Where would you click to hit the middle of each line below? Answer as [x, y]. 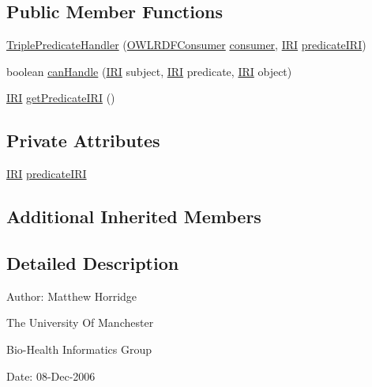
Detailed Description [93, 262]
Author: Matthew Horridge [72, 296]
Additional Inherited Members [134, 216]
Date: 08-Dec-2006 [51, 376]
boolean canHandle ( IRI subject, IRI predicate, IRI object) [149, 71]
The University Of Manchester [80, 322]
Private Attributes [83, 140]
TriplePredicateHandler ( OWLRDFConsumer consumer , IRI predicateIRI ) [186, 45]
